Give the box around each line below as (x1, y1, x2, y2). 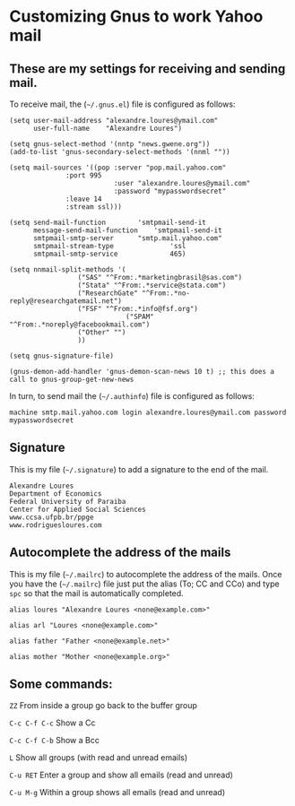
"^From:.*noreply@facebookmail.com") (9, 320, 151, 329)
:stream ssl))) (65, 203, 123, 212)
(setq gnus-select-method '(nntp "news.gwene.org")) (9, 140, 211, 149)
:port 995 (65, 171, 102, 180)
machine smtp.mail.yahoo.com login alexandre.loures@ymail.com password (9, 408, 287, 417)
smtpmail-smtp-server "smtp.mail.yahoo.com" (32, 234, 222, 243)
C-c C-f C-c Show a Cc (9, 717, 96, 728)
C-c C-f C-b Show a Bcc (9, 735, 100, 746)
